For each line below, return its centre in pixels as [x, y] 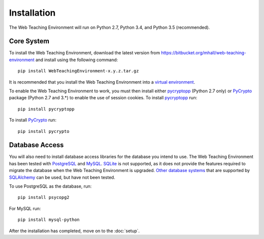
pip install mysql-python [49, 220]
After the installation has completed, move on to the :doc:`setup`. [74, 231]
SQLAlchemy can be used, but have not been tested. [62, 177]
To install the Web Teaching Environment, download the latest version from [85, 53]
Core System [29, 41]
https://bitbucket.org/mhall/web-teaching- [204, 53]
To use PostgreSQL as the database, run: [50, 186]
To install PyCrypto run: [33, 120]
